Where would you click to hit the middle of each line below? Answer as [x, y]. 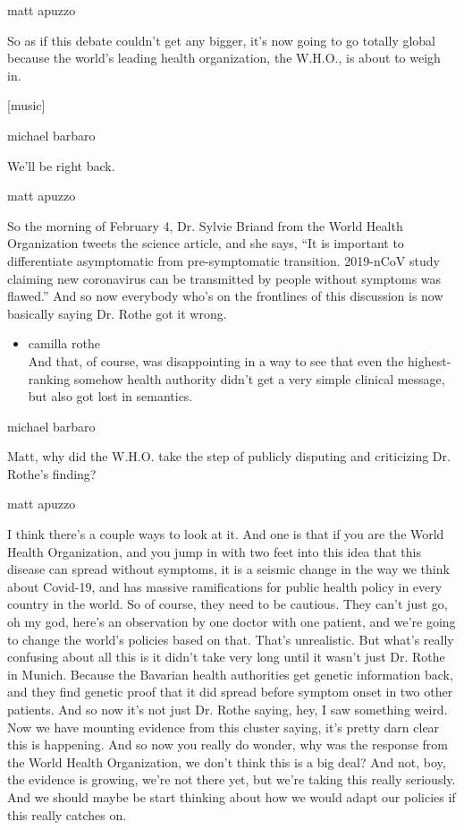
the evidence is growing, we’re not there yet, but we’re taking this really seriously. [232, 779]
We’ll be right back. [61, 165]
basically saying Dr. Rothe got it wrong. [117, 313]
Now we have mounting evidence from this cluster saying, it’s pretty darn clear [224, 727]
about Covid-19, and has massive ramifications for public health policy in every [225, 586]
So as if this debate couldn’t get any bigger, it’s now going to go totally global [222, 40]
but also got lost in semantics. [110, 396]
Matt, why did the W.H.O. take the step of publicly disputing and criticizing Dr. [229, 456]
